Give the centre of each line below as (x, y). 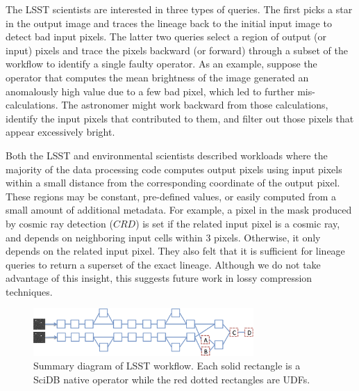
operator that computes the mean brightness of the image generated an (157, 77)
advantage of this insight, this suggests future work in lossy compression (159, 278)
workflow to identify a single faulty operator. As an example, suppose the (161, 64)
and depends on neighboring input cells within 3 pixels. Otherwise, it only (163, 237)
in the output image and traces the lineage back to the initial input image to (169, 23)
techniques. (29, 291)
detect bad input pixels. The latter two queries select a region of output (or (166, 37)
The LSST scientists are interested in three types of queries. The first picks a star (179, 9)
